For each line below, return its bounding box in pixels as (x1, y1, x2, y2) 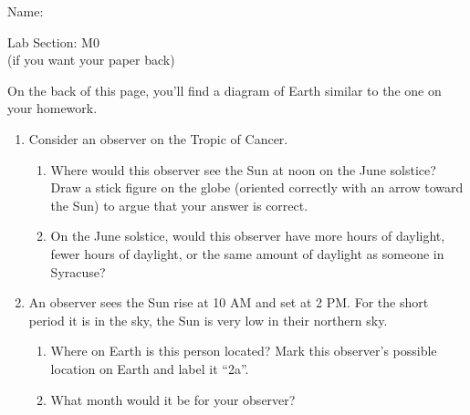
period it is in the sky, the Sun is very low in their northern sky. (28, 310, 388, 329)
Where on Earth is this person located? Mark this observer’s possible (50, 341, 437, 360)
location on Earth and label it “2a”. (50, 358, 249, 378)
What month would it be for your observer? (50, 389, 296, 409)
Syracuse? (50, 262, 106, 281)
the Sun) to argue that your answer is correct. (50, 195, 308, 214)
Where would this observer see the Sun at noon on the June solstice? (50, 160, 436, 179)
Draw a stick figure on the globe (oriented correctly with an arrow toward (50, 178, 464, 197)
